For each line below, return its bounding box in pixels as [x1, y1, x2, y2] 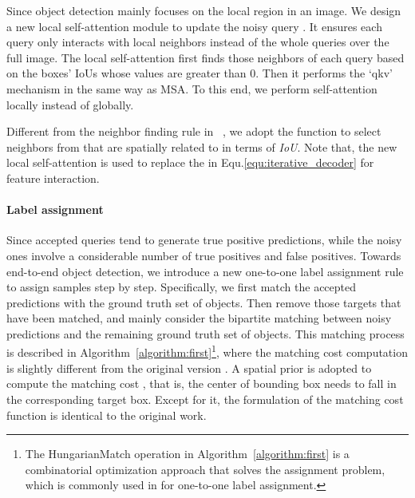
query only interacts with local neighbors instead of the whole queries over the [6, 34, 389, 50]
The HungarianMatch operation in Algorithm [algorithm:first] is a [25, 445, 350, 462]
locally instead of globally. [6, 96, 134, 113]
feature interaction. [6, 169, 100, 186]
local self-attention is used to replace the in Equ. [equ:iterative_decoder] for [6, 154, 374, 171]
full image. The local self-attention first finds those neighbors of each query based [6, 49, 405, 65]
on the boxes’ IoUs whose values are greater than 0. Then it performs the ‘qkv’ [6, 65, 393, 81]
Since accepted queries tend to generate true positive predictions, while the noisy [6, 231, 402, 248]
